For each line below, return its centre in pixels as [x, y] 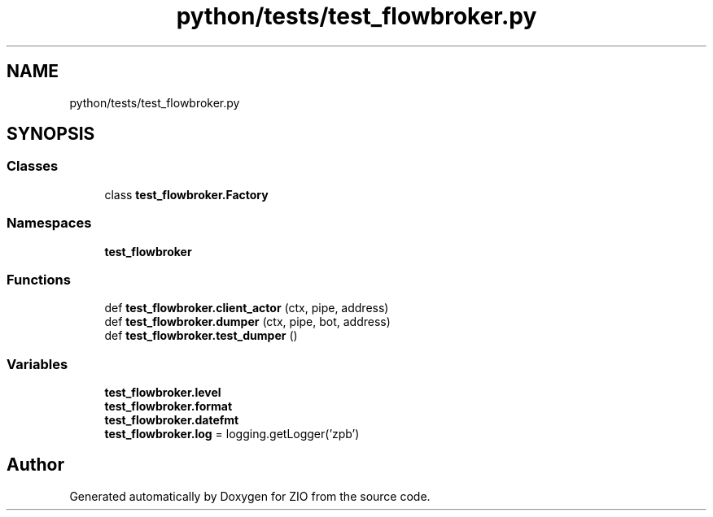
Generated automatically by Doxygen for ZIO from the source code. [250, 496]
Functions [39, 279]
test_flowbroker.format [168, 406]
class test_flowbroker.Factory [186, 194]
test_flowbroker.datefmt [172, 420]
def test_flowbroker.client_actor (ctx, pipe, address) [247, 308]
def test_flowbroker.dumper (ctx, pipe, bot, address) [247, 322]
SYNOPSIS [51, 134]
